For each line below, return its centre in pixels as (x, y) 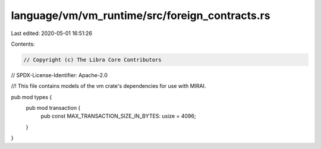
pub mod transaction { (53, 108)
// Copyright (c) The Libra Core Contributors (92, 60)
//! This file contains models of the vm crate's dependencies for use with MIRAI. (108, 86)
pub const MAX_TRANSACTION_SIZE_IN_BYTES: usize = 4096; (118, 116)
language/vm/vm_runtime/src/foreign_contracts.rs (141, 15)
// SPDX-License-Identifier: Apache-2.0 (59, 75)
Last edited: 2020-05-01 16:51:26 (51, 33)
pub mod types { (32, 97)
